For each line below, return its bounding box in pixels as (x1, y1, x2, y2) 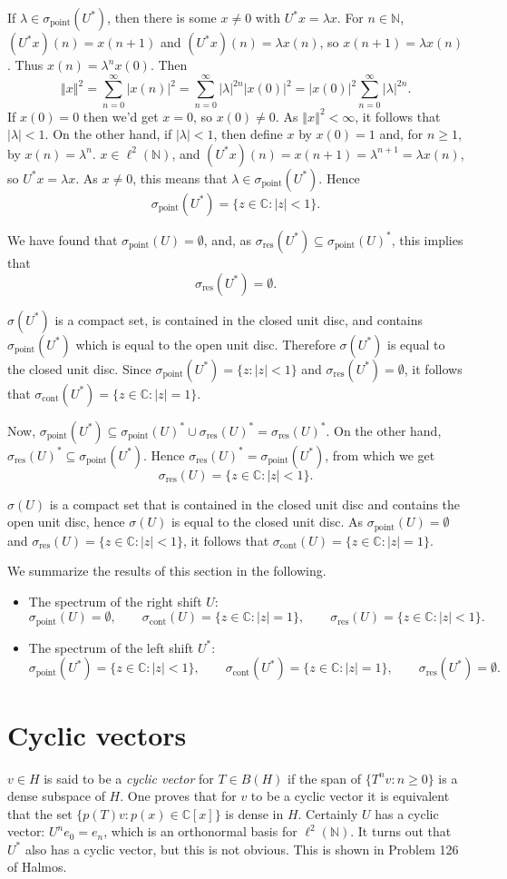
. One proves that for (120, 786, 237, 805)
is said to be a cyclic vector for (44, 768, 214, 787)
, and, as (203, 230, 252, 249)
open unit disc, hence (7, 512, 125, 531)
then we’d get (83, 106, 159, 125)
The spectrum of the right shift (28, 591, 202, 610)
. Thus (7, 55, 44, 74)
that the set (7, 804, 73, 823)
